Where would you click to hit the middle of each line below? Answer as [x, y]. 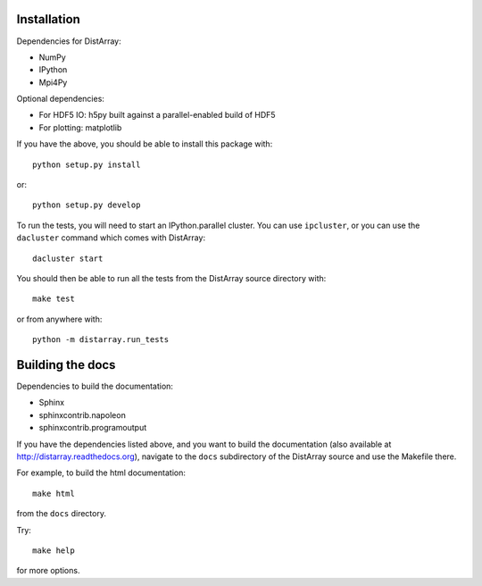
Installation [48, 19]
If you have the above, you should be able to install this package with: [145, 144]
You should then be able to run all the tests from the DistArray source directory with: [171, 278]
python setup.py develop [87, 205]
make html [54, 493]
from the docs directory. [62, 514]
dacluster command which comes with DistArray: [111, 238]
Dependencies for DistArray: [69, 41]
